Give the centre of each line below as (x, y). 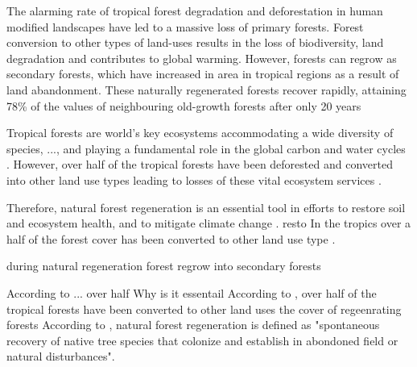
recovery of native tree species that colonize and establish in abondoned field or (202, 340)
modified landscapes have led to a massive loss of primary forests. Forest (185, 26)
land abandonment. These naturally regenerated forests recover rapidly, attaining (206, 89)
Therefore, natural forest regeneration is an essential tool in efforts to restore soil (206, 207)
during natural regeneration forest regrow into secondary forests (164, 266)
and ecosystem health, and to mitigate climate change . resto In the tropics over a (209, 223)
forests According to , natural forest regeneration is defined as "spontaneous (193, 325)
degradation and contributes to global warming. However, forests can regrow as (202, 58)
